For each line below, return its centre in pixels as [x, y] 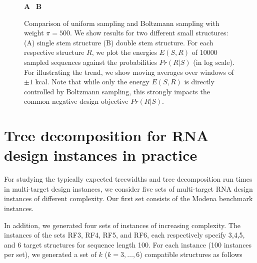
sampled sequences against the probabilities [91, 62]
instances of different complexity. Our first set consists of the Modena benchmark [128, 198]
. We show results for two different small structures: [149, 33]
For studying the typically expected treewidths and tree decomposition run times [128, 179]
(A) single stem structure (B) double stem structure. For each [119, 42]
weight [34, 33]
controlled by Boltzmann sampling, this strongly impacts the [117, 91]
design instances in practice [101, 155]
